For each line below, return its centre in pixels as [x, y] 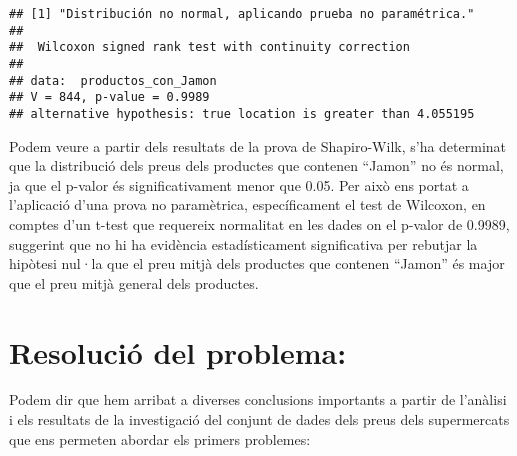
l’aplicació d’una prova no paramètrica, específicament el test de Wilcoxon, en [247, 204]
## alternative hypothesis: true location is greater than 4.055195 [242, 113]
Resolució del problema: [178, 351]
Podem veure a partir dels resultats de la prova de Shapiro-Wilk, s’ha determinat [258, 145]
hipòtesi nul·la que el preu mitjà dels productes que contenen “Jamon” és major [257, 263]
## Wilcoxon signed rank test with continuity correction [209, 47]
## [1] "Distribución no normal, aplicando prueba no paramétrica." [242, 14]
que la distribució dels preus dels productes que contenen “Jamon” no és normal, [256, 165]
